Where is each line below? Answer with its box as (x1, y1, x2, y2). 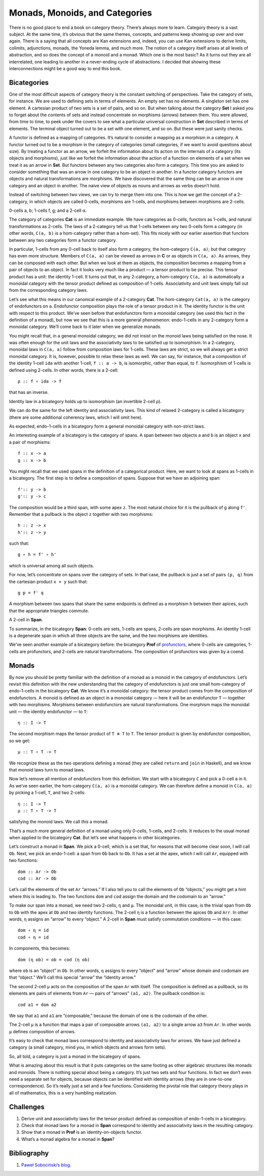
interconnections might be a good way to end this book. (9, 65, 122, 71)
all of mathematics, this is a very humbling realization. (9, 1090, 117, 1096)
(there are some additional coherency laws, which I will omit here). (9, 414, 143, 420)
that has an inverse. (9, 389, 49, 395)
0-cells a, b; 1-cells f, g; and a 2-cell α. (9, 207, 87, 213)
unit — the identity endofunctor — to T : (9, 709, 88, 715)
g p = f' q (18, 590, 44, 596)
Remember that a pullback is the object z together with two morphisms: (9, 511, 154, 517)
